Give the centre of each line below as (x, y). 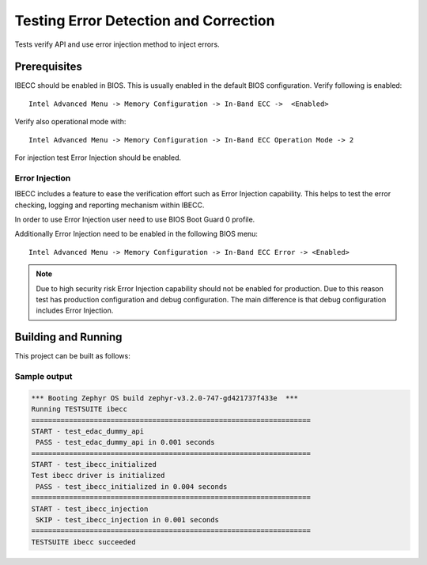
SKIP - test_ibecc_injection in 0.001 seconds (127, 520)
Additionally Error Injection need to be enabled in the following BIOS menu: (136, 234)
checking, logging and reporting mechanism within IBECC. (110, 205)
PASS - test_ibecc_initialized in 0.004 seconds (132, 486)
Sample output (43, 376)
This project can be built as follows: (72, 356)
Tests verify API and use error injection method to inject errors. (117, 44)
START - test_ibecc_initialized (94, 465)
